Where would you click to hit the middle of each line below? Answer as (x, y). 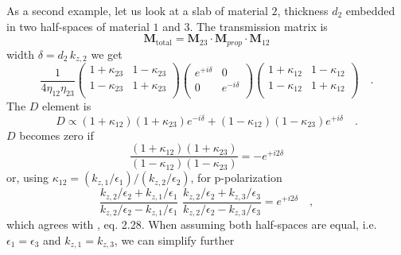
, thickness (303, 10)
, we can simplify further (174, 240)
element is (67, 106)
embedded (370, 10)
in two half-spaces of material (78, 26)
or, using (28, 178)
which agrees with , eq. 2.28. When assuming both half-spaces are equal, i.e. (192, 224)
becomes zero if (56, 135)
